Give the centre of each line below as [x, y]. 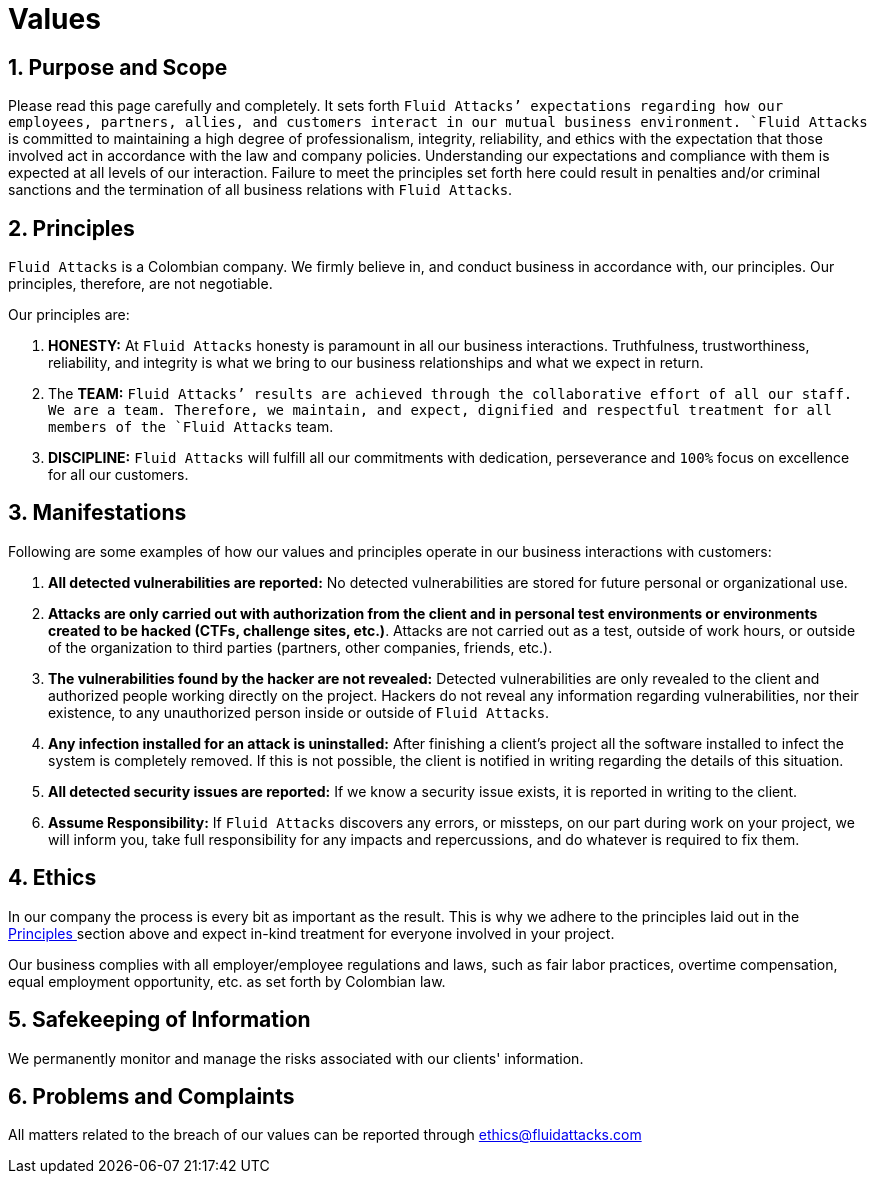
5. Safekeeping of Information [159, 1020]
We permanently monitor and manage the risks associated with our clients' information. [296, 1058]
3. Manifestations [97, 513]
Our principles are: [69, 315]
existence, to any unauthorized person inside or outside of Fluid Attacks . [299, 712]
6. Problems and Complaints [151, 1096]
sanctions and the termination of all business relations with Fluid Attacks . [260, 190]
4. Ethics [52, 878]
